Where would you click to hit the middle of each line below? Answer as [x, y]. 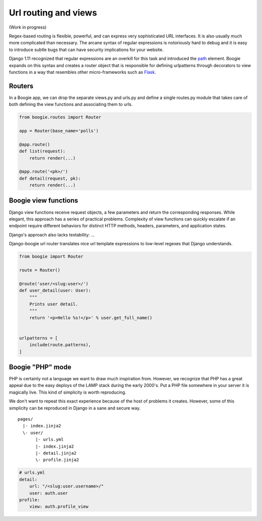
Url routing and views [53, 13]
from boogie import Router [51, 257]
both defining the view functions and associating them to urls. [71, 104]
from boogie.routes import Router [60, 117]
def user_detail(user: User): [55, 291]
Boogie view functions [44, 201]
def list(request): [42, 151]
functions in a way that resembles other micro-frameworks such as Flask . [82, 72]
